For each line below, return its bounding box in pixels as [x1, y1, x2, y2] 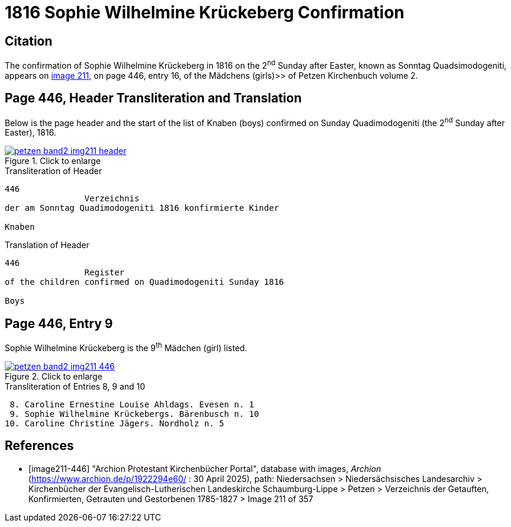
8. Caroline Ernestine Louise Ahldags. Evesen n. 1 [9, 399, 254, 409]
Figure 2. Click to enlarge [5, 371, 103, 381]
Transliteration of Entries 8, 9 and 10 [5, 381, 145, 391]
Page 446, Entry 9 [5, 316, 113, 331]
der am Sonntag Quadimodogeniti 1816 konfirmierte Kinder [5, 203, 279, 213]
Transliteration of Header [5, 166, 102, 176]
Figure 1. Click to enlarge [5, 156, 101, 166]
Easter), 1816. [5, 127, 56, 138]
